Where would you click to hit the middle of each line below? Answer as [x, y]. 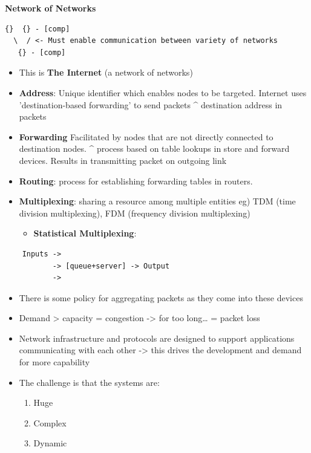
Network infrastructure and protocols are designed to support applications [157, 338]
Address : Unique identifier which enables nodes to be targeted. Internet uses [163, 92]
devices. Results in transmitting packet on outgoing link [123, 160]
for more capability [54, 362]
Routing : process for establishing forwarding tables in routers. [136, 181]
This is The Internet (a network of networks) [106, 72]
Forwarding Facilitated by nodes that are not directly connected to [146, 136]
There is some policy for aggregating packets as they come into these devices [161, 297]
